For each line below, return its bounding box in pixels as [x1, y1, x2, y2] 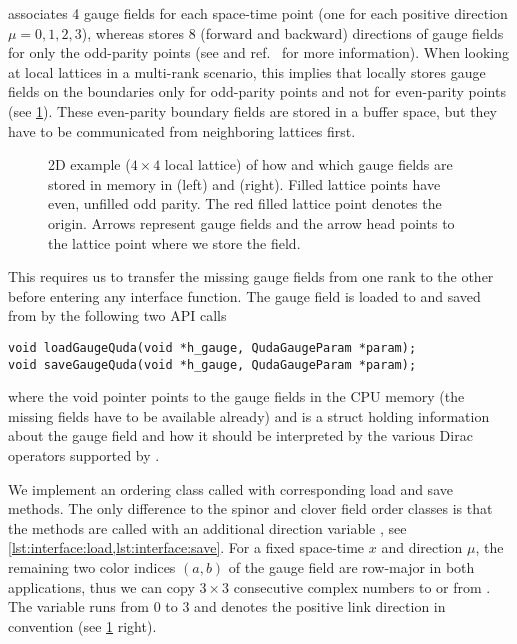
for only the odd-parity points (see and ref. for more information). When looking [8, 42, 509, 63]
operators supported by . [8, 445, 160, 465]
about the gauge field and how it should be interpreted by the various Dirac [8, 425, 473, 446]
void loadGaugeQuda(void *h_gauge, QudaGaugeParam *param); [8, 340, 417, 355]
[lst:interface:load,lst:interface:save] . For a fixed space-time [8, 537, 365, 558]
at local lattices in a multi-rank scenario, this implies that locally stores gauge [8, 61, 486, 82]
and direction [381, 537, 463, 558]
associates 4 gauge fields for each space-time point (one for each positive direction [8, 3, 508, 23]
